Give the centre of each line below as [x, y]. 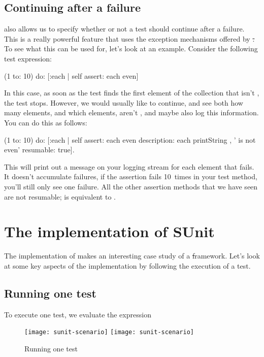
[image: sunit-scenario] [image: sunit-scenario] [109, 332]
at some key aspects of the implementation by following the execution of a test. [127, 265]
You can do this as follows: [46, 122]
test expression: [28, 58]
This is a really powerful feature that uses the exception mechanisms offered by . [129, 38]
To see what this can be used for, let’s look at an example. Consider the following [131, 48]
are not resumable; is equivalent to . [60, 196]
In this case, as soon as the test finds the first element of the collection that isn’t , [132, 93]
